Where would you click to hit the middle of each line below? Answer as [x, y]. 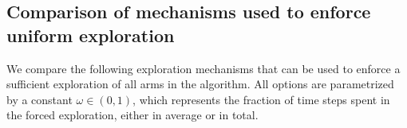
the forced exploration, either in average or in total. [132, 115]
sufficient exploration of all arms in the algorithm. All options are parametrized [200, 84]
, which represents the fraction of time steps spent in [261, 99]
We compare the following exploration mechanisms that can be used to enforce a [203, 68]
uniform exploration [91, 35]
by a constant [40, 99]
